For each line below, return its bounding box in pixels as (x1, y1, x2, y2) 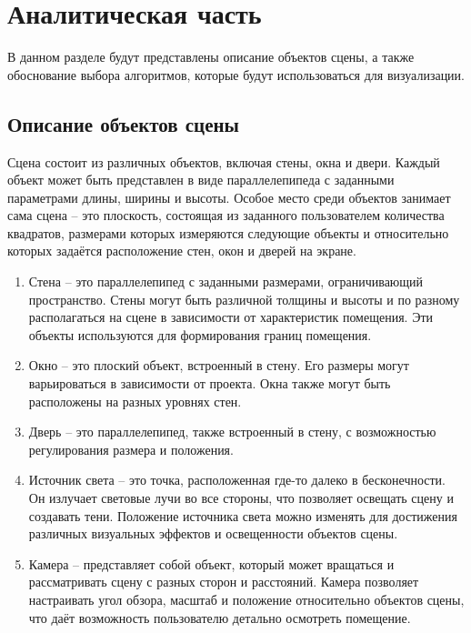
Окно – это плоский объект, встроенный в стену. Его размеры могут (28, 356, 409, 375)
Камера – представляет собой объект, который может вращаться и (28, 554, 395, 573)
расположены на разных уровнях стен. (28, 391, 242, 410)
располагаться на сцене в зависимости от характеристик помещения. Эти (28, 307, 434, 327)
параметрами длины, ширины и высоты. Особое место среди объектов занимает (7, 187, 451, 206)
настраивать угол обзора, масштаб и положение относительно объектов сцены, (28, 589, 465, 608)
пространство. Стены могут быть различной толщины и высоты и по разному (28, 289, 460, 308)
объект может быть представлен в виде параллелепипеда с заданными (7, 170, 395, 189)
